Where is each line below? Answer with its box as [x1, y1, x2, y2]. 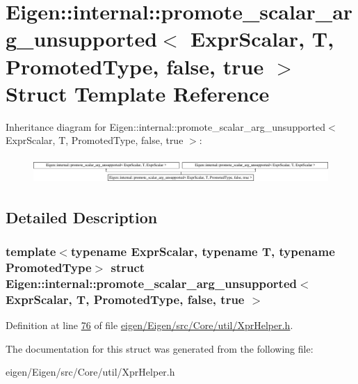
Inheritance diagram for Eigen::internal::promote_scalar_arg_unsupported [6, 119, 326, 134]
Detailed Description [6, 206, 158, 227]
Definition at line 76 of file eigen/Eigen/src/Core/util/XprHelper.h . [6, 318, 293, 333]
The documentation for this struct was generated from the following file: [6, 341, 314, 355]
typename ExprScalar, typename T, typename [70, 243, 335, 260]
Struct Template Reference [6, 79, 270, 107]
